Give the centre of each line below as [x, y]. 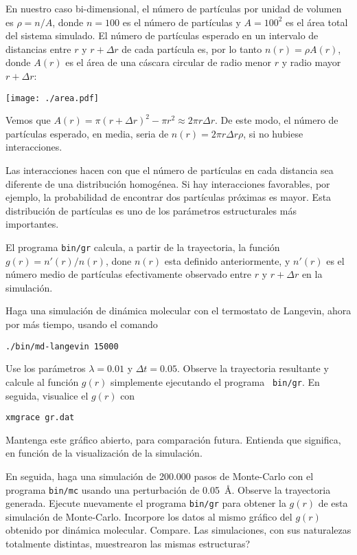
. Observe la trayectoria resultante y [253, 368]
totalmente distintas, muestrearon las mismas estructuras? [128, 544]
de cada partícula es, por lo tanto [192, 48]
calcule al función [42, 381]
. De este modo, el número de [277, 120]
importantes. [32, 224]
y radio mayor [311, 62]
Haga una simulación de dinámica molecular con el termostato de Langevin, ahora [178, 311]
